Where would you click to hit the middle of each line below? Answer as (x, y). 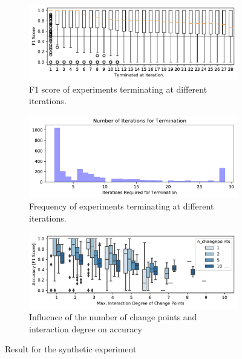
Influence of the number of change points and (113, 317)
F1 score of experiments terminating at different (118, 89)
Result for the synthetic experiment (71, 349)
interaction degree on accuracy (86, 328)
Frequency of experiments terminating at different (122, 206)
